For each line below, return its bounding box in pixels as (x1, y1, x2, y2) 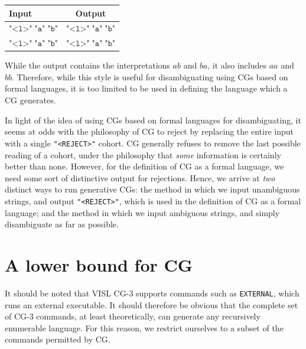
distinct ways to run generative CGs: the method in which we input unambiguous (5, 183, 300, 195)
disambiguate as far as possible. (5, 218, 119, 230)
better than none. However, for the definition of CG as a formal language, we (5, 160, 284, 172)
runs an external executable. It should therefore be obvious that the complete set (5, 298, 298, 311)
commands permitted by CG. (5, 333, 110, 345)
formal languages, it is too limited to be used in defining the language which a (5, 82, 288, 94)
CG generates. (5, 94, 56, 106)
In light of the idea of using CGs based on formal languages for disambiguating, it (5, 113, 301, 126)
